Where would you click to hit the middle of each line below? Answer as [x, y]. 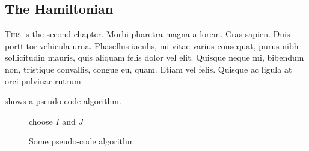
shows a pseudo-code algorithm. [63, 101]
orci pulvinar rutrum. [44, 81]
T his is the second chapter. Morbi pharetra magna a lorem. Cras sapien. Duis [148, 34]
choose [41, 121]
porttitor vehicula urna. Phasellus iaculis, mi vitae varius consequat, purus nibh [152, 45]
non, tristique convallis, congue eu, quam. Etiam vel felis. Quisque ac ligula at [148, 69]
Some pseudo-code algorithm [82, 141]
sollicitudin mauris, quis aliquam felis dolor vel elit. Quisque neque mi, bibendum [154, 57]
